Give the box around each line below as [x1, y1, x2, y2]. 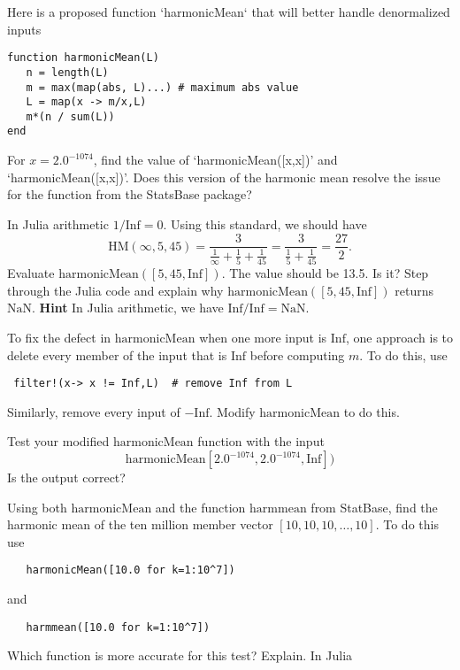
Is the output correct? [7, 468, 126, 487]
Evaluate [7, 264, 55, 282]
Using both [7, 497, 67, 516]
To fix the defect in [7, 328, 111, 347]
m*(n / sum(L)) [26, 110, 115, 123]
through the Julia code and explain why [7, 281, 224, 299]
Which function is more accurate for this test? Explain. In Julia [7, 646, 353, 665]
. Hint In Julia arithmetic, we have [32, 298, 224, 317]
